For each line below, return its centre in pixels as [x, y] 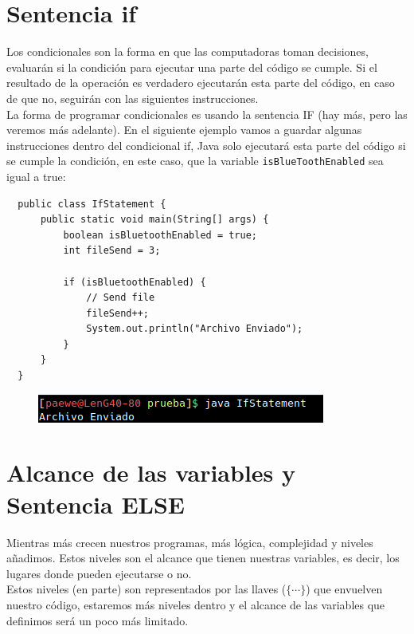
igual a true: [36, 176]
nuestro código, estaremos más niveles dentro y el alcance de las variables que [196, 604]
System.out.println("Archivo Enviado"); [195, 329]
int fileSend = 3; [112, 251]
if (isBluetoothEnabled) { [135, 282]
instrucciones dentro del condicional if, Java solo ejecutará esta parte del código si [206, 145]
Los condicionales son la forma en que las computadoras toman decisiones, [187, 51]
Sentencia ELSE [96, 504]
